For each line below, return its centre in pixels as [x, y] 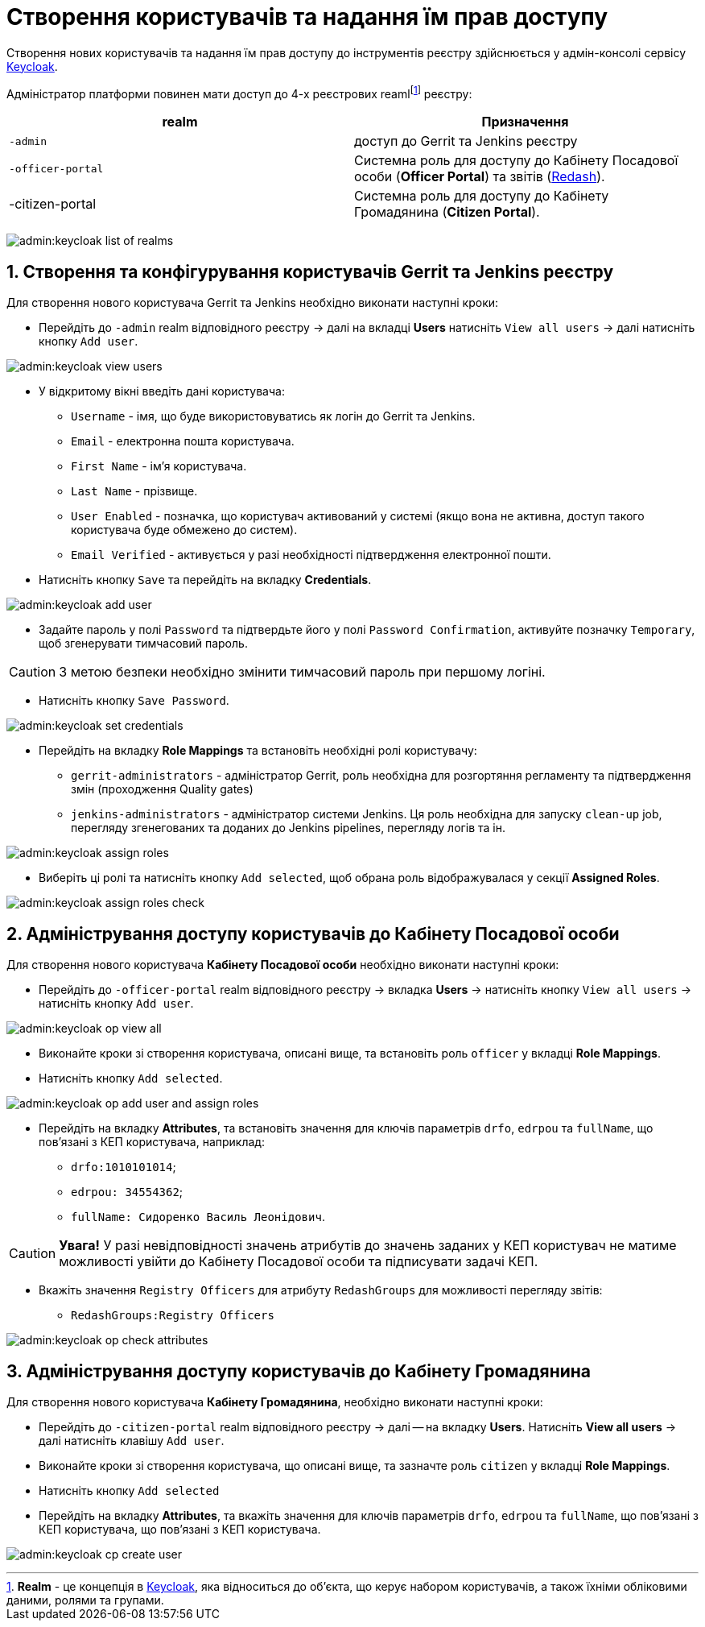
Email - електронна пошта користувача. [183, 441]
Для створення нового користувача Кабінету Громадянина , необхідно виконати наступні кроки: [275, 1401]
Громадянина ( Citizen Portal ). [447, 212]
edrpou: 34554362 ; [127, 1192]
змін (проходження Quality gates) [162, 789]
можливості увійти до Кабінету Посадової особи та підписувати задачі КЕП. [299, 1262]
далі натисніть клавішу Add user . [132, 1440]
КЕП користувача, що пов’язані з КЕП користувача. [180, 1529]
